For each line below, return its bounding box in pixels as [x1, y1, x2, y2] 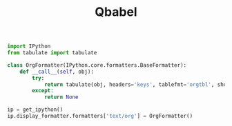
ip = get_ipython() [7, 106, 64, 114]
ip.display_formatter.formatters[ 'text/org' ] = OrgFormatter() [7, 113, 193, 120]
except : [32, 87, 54, 94]
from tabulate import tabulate [7, 50, 97, 56]
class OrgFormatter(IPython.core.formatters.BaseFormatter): [7, 61, 187, 69]
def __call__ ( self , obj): [19, 68, 95, 75]
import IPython [7, 43, 51, 50]
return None [43, 94, 79, 101]
